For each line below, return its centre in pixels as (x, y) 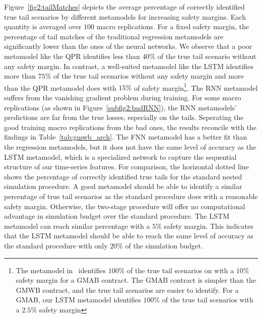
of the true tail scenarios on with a (180, 270)
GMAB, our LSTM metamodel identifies (78, 300)
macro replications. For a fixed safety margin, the (173, 26)
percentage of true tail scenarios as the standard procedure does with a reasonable (131, 196)
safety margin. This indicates (209, 226)
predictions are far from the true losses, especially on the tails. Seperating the (124, 117)
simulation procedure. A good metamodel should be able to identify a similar (123, 186)
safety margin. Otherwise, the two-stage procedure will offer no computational (125, 206)
